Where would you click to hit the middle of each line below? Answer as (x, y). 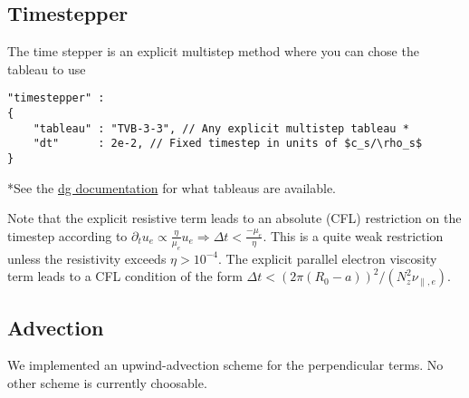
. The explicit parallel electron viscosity (328, 258)
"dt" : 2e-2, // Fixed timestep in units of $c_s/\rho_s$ (228, 144)
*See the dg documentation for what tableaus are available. (172, 187)
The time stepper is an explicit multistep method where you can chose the (213, 51)
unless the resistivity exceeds (87, 258)
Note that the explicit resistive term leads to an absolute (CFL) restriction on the (234, 218)
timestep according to (67, 235)
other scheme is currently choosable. (107, 383)
